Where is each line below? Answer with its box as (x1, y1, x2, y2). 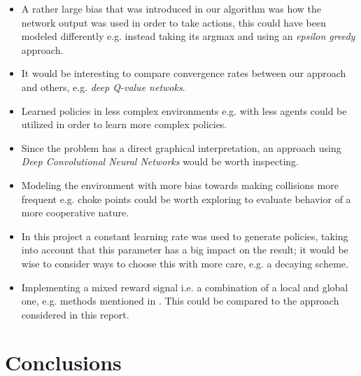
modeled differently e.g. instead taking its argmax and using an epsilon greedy (21, 29, 355, 43)
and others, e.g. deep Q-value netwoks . (21, 79, 185, 94)
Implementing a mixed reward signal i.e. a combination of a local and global (21, 279, 348, 294)
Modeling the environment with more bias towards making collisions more (21, 177, 339, 192)
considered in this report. (21, 307, 129, 321)
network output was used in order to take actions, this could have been (21, 15, 326, 29)
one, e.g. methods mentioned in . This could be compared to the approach (21, 293, 339, 308)
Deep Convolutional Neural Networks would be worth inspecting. (21, 154, 299, 169)
